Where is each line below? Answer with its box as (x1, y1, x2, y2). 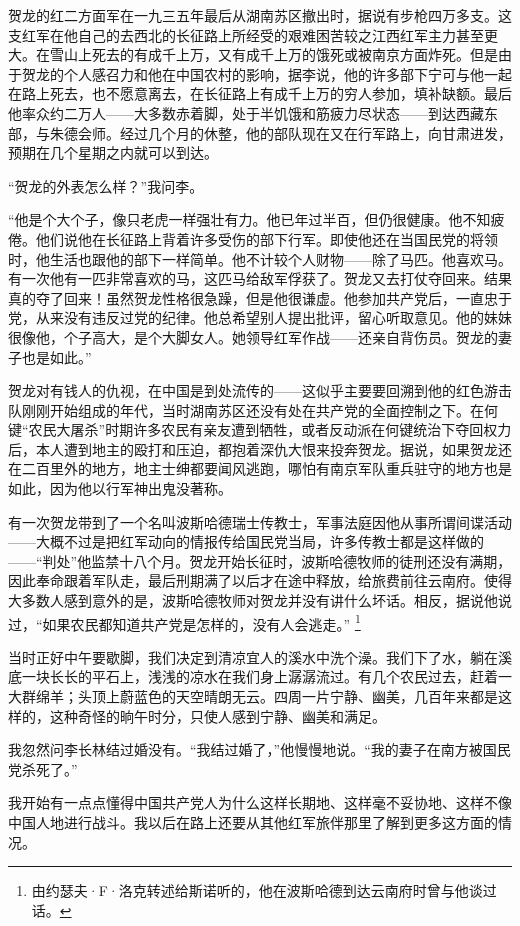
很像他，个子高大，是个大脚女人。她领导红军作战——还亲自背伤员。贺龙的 (8, 326, 498, 347)
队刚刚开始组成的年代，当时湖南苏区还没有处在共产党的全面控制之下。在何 (8, 399, 498, 420)
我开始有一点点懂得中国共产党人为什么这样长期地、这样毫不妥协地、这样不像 (8, 792, 512, 813)
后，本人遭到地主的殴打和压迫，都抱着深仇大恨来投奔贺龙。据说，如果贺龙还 (8, 438, 512, 459)
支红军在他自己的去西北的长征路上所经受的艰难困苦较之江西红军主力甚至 (8, 24, 484, 45)
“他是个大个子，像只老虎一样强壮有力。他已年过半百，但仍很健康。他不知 (8, 209, 491, 230)
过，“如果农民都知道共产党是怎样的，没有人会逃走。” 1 (8, 610, 361, 634)
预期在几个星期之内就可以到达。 (8, 142, 218, 163)
